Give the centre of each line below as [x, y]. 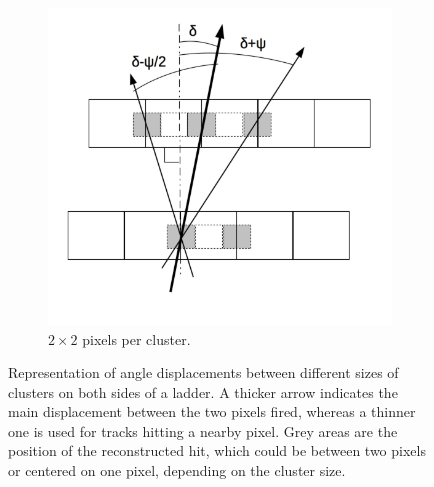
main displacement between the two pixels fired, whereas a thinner [212, 411]
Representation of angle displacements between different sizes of [203, 372]
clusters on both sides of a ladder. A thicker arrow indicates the [203, 391]
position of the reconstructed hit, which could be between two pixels [217, 450]
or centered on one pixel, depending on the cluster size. [177, 470]
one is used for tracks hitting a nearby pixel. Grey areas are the [203, 430]
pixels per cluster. [136, 338]
